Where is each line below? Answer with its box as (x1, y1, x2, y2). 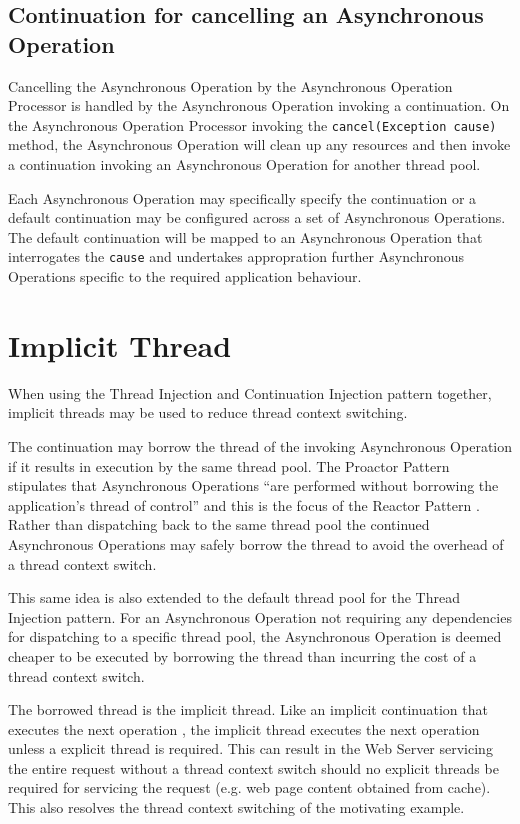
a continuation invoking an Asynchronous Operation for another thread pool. (8, 154, 481, 175)
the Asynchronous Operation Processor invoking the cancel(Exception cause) (8, 114, 497, 135)
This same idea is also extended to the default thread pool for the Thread (8, 587, 460, 608)
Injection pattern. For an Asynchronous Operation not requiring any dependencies (8, 606, 512, 627)
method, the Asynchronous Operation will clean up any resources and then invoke (8, 134, 511, 155)
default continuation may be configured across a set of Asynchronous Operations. (8, 207, 506, 228)
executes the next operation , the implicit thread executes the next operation (8, 718, 480, 739)
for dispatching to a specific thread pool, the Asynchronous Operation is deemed (8, 626, 502, 647)
